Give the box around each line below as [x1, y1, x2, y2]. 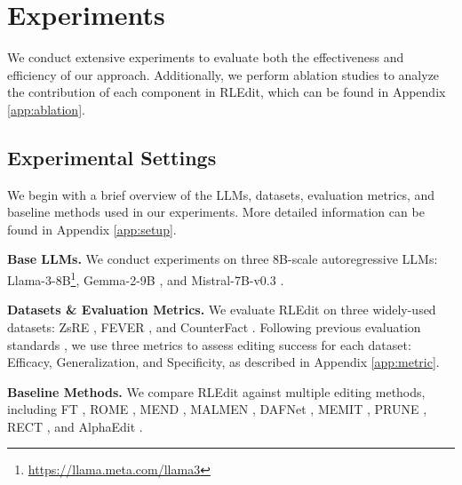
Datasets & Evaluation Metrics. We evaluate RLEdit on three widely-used [7, 300, 436, 319]
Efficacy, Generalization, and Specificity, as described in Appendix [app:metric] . [7, 353, 440, 371]
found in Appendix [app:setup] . [7, 219, 177, 238]
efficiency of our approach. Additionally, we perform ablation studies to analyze [7, 65, 440, 83]
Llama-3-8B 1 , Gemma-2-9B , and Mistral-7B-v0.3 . [7, 268, 284, 289]
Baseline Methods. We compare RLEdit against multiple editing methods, [7, 382, 426, 401]
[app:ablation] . [7, 99, 85, 118]
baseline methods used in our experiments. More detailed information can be [7, 203, 425, 221]
